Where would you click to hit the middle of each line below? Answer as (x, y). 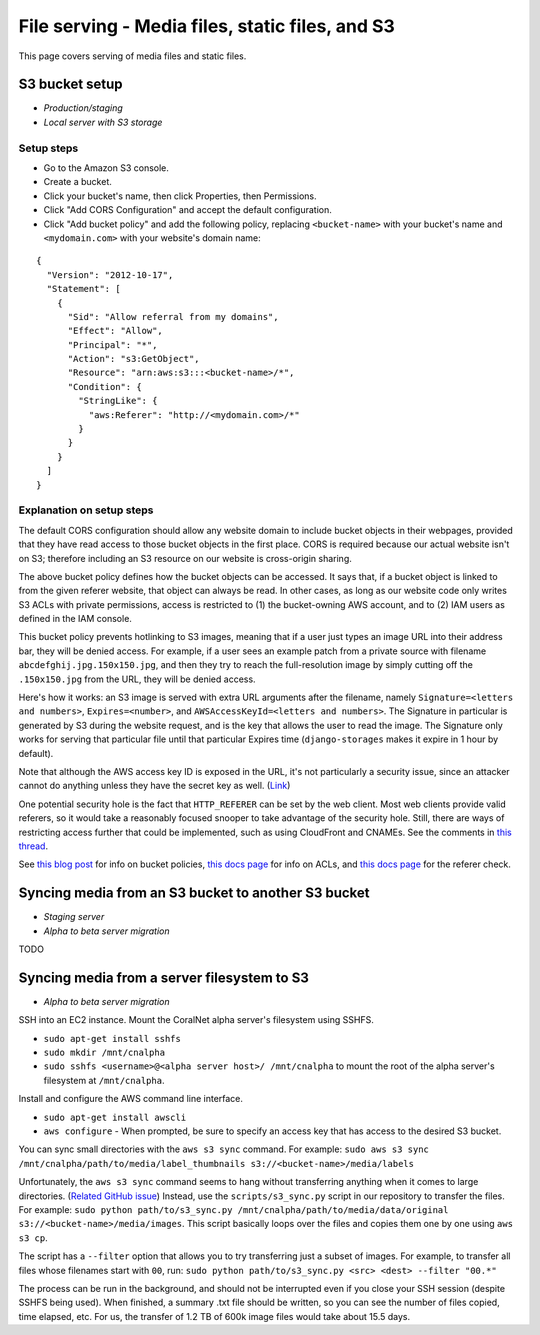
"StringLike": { (118, 401)
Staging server (74, 917)
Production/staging (83, 108)
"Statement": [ (83, 289)
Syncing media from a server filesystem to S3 (163, 977)
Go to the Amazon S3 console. (106, 167)
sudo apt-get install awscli (115, 1117)
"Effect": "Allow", (115, 331)
